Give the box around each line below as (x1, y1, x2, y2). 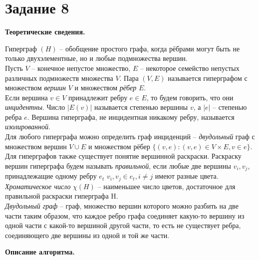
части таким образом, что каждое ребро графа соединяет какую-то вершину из (5, 210, 245, 221)
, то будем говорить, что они (146, 92, 234, 102)
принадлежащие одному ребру (5, 171, 97, 181)
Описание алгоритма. (5, 247, 75, 257)
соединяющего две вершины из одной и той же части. (5, 230, 170, 240)
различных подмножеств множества (5, 72, 113, 83)
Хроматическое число (5, 181, 71, 191)
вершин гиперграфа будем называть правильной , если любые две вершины (5, 160, 231, 171)
